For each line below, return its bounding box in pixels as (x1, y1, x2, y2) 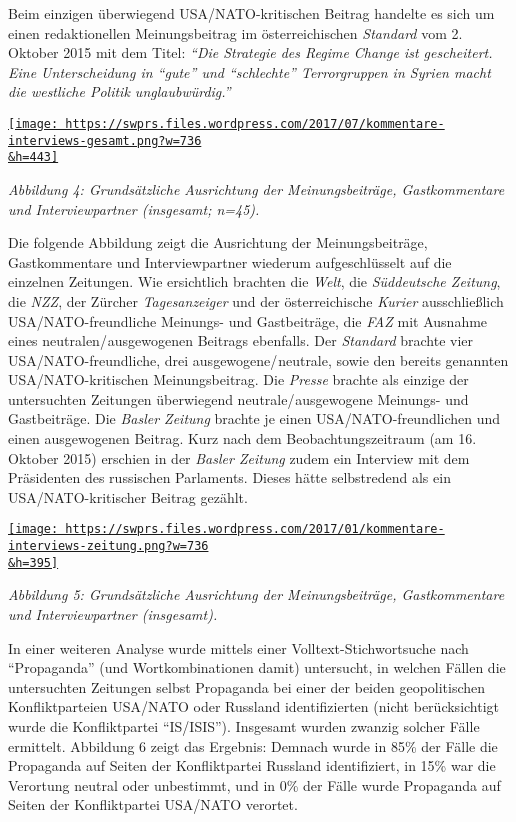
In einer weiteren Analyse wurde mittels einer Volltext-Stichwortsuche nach (8, 637, 469, 658)
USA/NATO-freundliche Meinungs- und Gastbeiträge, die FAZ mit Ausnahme (8, 310, 488, 331)
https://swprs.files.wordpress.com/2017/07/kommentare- (65, 116, 445, 131)
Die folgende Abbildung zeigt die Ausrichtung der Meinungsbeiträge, (8, 232, 428, 253)
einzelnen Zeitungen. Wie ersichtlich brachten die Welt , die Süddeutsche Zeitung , (8, 271, 501, 292)
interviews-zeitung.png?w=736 (8, 539, 209, 554)
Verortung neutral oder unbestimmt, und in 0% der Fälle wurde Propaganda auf (8, 774, 501, 795)
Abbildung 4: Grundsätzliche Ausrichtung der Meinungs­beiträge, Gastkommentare (8, 178, 505, 199)
